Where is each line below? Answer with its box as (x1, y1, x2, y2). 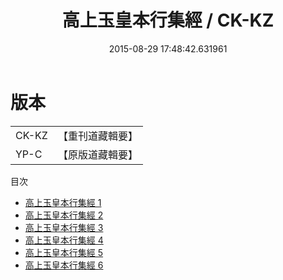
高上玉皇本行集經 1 (24, 196, 102, 208)
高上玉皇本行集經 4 (24, 234, 104, 246)
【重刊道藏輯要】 (57, 129, 138, 143)
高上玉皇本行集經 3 (24, 221, 104, 233)
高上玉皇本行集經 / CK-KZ (61, 9, 275, 32)
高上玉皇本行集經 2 (24, 209, 104, 221)
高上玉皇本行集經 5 (24, 246, 104, 258)
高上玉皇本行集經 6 (24, 259, 104, 271)
